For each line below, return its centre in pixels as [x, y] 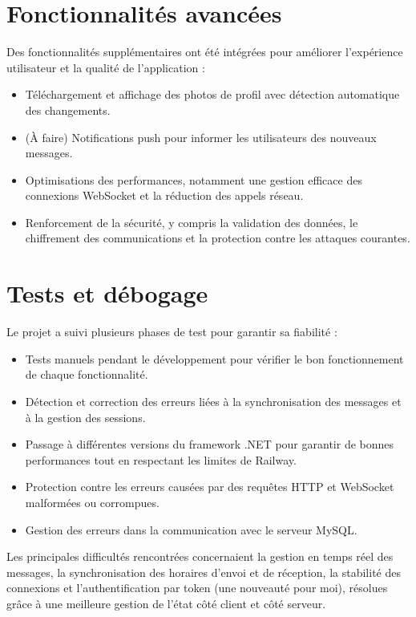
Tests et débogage [107, 293]
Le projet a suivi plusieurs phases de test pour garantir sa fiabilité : [172, 332]
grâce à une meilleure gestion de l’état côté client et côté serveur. [166, 603]
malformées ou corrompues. [92, 502]
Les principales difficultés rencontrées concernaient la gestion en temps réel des [200, 556]
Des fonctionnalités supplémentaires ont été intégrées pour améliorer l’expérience [205, 52]
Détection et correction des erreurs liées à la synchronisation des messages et [213, 401]
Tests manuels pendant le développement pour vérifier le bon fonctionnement [214, 358]
